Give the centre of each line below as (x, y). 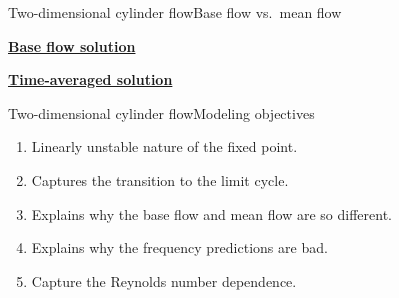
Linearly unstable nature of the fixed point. (164, 146)
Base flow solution (72, 45)
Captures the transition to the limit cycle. (160, 179)
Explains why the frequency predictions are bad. (179, 247)
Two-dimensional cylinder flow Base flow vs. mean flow (175, 12)
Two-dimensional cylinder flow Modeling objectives (161, 112)
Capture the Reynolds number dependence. (164, 280)
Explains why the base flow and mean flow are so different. (212, 213)
